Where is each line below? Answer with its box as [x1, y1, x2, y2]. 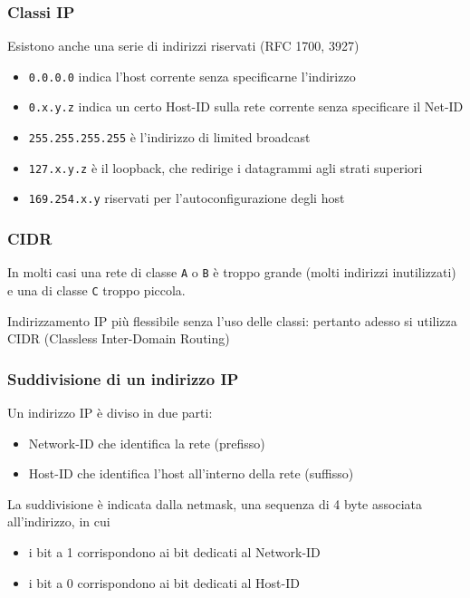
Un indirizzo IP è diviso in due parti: [7, 403, 213, 422]
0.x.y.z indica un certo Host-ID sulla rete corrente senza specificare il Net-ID [28, 97, 464, 116]
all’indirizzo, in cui [7, 512, 110, 531]
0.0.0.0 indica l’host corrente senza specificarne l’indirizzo [28, 66, 356, 85]
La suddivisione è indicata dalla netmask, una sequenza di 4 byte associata [7, 494, 422, 513]
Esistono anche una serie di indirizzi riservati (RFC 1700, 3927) [7, 36, 360, 55]
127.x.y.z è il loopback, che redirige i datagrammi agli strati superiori [28, 158, 423, 177]
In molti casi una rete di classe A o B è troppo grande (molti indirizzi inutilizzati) [7, 263, 456, 282]
